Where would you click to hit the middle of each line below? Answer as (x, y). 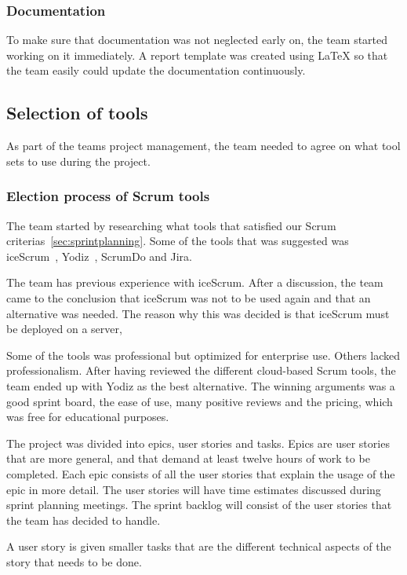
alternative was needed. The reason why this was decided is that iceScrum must (198, 313)
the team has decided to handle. (84, 520)
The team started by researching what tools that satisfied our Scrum (171, 225)
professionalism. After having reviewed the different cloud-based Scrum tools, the (201, 370)
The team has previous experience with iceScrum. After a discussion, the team (195, 282)
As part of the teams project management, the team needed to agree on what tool (203, 146)
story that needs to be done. (74, 561)
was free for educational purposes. (88, 417)
